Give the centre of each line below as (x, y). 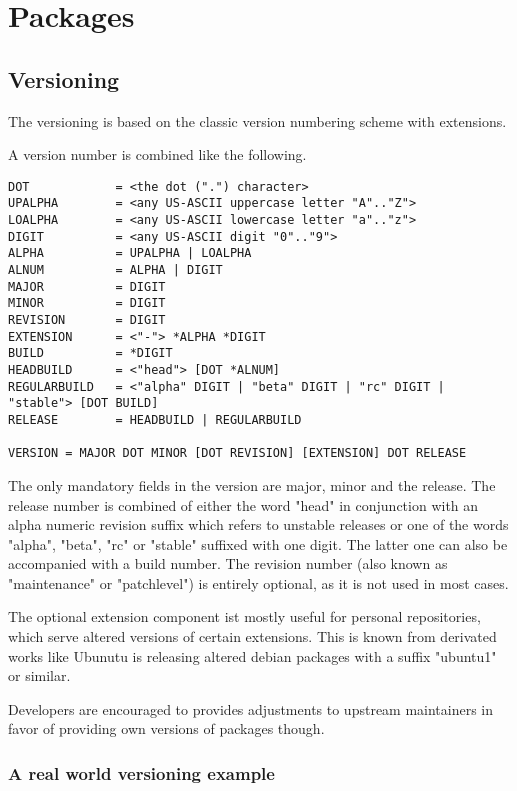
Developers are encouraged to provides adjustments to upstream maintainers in (251, 708)
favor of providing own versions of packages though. (166, 728)
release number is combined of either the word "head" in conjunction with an (243, 504)
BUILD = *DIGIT (90, 353)
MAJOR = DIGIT (87, 286)
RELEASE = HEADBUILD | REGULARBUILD (155, 419)
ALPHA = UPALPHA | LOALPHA (130, 253)
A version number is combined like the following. (157, 154)
